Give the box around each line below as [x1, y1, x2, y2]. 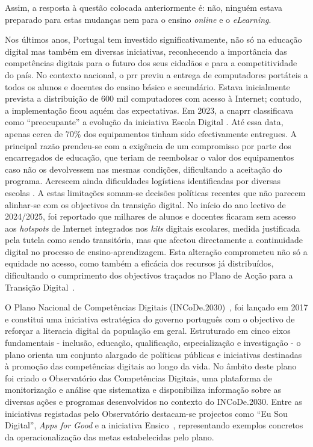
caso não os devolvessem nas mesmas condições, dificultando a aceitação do [5, 162, 282, 175]
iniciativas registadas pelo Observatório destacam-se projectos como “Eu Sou [5, 407, 288, 419]
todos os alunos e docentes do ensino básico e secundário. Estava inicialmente [5, 80, 290, 93]
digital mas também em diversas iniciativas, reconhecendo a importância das [5, 45, 287, 57]
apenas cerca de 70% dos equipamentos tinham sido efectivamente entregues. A [5, 127, 297, 140]
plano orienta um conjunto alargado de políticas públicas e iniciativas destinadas [5, 348, 302, 360]
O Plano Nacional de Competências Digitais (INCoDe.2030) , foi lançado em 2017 [5, 301, 308, 313]
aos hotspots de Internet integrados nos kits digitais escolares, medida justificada [5, 221, 300, 234]
